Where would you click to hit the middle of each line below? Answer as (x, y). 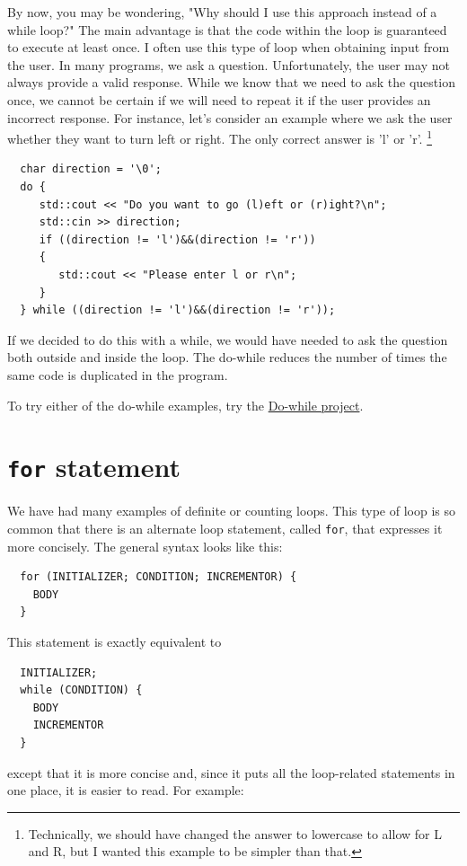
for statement (94, 467)
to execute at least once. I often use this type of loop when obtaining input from (229, 47)
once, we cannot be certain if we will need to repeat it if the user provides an (219, 99)
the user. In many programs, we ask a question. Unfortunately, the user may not (229, 64)
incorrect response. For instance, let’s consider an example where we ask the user (230, 117)
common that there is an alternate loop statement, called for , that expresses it (225, 528)
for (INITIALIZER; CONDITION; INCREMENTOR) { (159, 577)
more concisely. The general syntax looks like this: (145, 546)
